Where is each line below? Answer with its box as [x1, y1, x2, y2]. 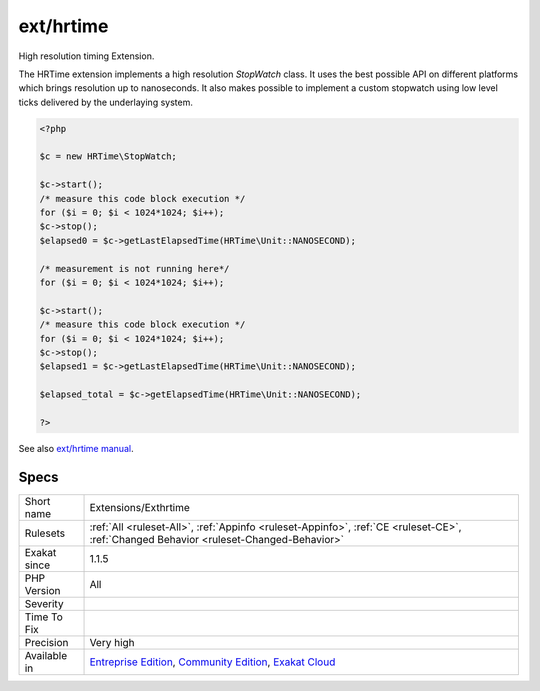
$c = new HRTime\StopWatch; [39, 151, 177, 162]
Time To [24, 610, 64, 624]
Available [24, 648, 68, 662]
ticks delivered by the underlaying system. [18, 96, 194, 108]
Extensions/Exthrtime [89, 500, 190, 514]
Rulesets [24, 526, 65, 540]
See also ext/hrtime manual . [18, 442, 134, 454]
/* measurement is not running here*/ [39, 263, 230, 274]
